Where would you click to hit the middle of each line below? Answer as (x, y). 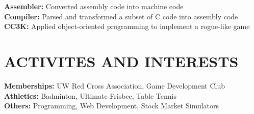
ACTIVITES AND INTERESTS (121, 61)
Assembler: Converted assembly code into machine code (94, 6)
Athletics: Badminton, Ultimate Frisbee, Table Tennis (90, 95)
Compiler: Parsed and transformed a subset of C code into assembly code (121, 16)
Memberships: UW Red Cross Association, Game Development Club (115, 85)
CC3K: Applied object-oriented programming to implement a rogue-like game (127, 26)
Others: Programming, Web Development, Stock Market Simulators (112, 106)
